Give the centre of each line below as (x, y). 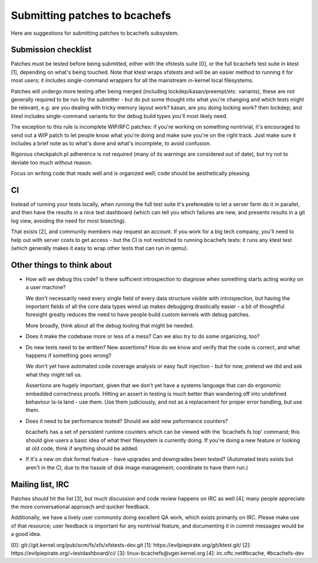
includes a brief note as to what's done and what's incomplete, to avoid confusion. (111, 143)
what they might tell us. (54, 374)
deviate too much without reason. (52, 162)
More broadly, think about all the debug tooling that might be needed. (110, 325)
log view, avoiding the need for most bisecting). (69, 221)
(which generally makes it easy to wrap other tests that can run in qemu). (100, 248)
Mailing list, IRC (40, 484)
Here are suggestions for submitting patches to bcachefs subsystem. (95, 33)
